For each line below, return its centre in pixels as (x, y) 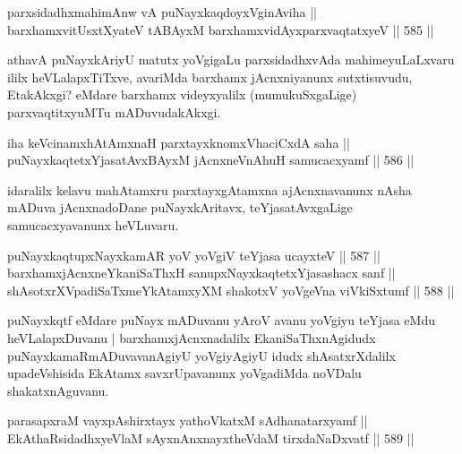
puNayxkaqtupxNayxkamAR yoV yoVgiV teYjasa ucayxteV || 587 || (194, 255)
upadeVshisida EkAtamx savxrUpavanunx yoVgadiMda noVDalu (184, 373)
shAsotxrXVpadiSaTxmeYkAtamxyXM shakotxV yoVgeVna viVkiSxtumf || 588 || (231, 290)
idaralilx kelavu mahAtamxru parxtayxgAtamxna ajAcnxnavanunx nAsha (210, 189)
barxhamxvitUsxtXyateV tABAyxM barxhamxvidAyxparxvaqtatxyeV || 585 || (221, 29)
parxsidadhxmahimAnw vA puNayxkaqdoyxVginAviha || (162, 12)
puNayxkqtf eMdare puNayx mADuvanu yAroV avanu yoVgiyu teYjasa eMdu (221, 320)
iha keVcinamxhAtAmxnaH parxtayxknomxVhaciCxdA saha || (179, 142)
